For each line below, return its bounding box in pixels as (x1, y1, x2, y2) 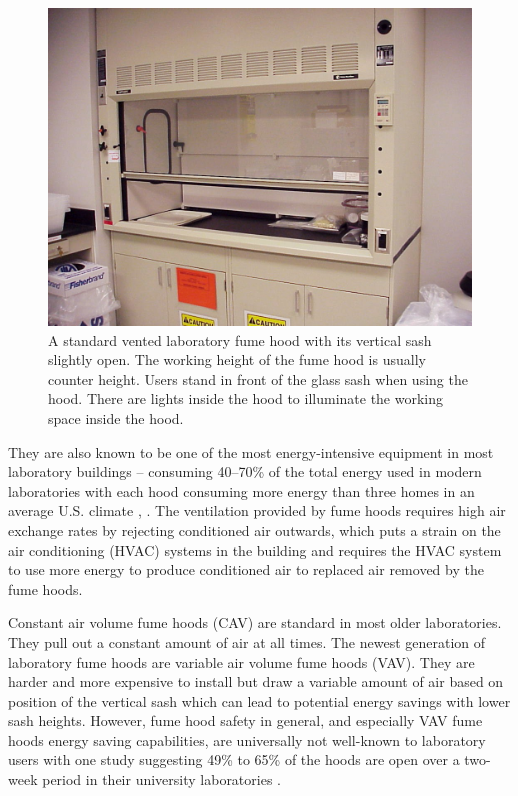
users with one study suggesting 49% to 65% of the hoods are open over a (8, 749, 460, 770)
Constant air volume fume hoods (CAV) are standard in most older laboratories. (8, 612, 502, 633)
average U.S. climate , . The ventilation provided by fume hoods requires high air (8, 500, 506, 521)
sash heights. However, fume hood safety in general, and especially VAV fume (8, 710, 483, 731)
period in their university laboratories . (42, 769, 281, 790)
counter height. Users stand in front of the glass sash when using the (48, 368, 468, 389)
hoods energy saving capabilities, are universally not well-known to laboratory (8, 729, 486, 750)
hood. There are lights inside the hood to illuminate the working (48, 388, 444, 409)
